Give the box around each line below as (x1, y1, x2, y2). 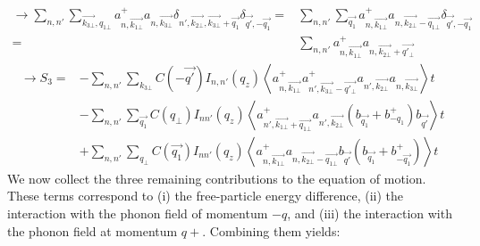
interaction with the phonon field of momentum (7, 204, 268, 223)
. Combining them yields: (202, 221, 341, 240)
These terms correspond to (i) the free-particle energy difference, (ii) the (7, 186, 404, 205)
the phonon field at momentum (7, 221, 178, 240)
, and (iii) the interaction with (287, 204, 452, 223)
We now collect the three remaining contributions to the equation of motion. (7, 168, 426, 187)
